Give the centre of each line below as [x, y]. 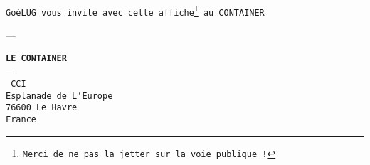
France [21, 120]
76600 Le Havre [42, 108]
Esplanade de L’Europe [59, 96]
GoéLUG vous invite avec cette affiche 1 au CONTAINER [135, 10]
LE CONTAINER [36, 58]
